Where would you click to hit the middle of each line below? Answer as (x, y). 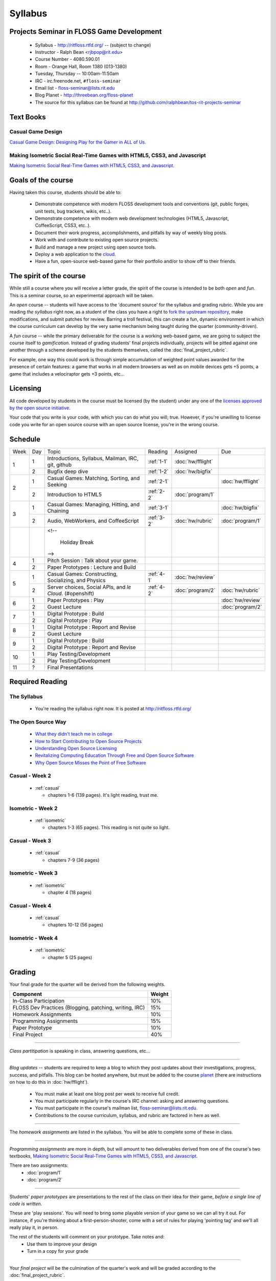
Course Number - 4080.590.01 (67, 59)
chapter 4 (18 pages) (70, 893)
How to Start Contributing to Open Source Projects (88, 741)
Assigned (186, 451)
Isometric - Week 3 (34, 873)
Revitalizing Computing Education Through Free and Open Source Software (114, 755)
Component (27, 994)
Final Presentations (70, 667)
